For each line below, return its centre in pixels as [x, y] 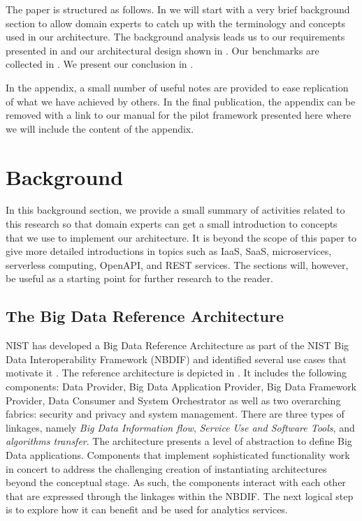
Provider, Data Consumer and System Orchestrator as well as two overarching [173, 400]
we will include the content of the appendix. [100, 128]
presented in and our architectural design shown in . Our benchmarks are [162, 50]
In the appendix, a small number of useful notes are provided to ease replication [177, 87]
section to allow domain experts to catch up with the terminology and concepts [176, 23]
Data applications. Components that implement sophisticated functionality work [178, 454]
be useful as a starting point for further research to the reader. [139, 278]
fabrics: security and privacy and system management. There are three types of [175, 414]
